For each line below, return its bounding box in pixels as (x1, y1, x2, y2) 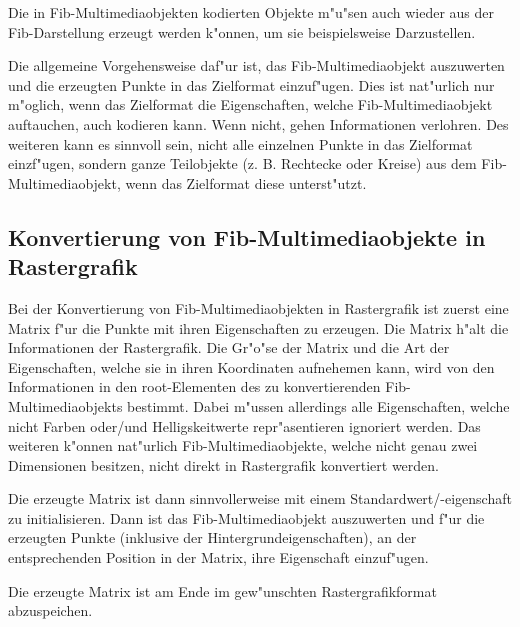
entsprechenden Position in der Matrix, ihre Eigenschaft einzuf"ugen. (8, 547, 429, 568)
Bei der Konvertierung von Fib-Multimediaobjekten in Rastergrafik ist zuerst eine (8, 297, 509, 318)
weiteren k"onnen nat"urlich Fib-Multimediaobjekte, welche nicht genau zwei (8, 435, 478, 456)
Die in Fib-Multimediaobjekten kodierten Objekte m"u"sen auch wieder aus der (8, 2, 494, 22)
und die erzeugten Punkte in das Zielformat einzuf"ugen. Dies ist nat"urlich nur (8, 74, 495, 95)
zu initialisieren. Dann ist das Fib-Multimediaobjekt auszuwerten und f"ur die (8, 507, 485, 528)
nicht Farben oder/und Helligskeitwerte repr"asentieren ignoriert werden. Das (8, 415, 481, 436)
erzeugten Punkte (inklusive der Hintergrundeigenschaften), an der (8, 527, 417, 548)
